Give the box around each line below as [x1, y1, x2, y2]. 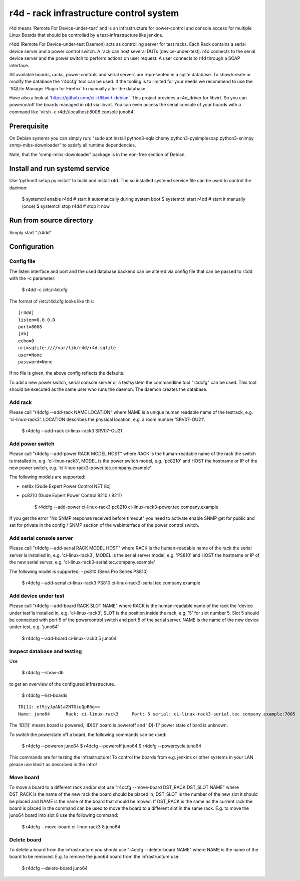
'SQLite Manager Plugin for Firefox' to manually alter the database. [9, 85, 147, 91]
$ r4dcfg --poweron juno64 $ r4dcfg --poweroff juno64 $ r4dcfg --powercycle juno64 [22, 743, 201, 749]
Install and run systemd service [9, 165, 110, 173]
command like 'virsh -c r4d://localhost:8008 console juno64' [9, 108, 135, 115]
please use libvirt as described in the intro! [9, 761, 97, 767]
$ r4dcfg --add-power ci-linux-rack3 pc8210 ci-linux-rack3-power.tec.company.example [34, 504, 219, 510]
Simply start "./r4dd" [9, 229, 52, 235]
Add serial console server [9, 535, 74, 542]
